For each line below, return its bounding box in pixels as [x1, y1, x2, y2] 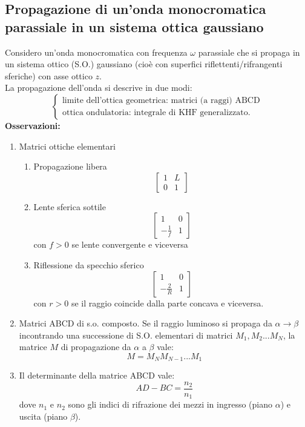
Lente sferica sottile [33, 200, 106, 213]
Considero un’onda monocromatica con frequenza [5, 45, 188, 58]
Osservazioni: [5, 119, 61, 131]
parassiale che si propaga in [198, 45, 300, 58]
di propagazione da [61, 340, 131, 353]
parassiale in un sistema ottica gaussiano [5, 17, 264, 36]
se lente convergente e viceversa [71, 238, 188, 251]
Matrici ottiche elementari [19, 139, 116, 152]
